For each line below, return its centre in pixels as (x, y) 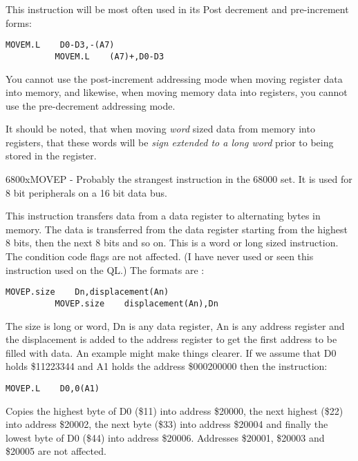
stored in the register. (51, 156)
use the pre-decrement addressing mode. (91, 105)
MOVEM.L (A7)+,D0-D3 (110, 56)
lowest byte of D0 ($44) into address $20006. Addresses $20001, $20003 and (165, 437)
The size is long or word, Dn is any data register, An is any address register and (175, 325)
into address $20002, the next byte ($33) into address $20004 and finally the (167, 424)
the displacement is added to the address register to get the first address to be (171, 339)
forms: (19, 22)
